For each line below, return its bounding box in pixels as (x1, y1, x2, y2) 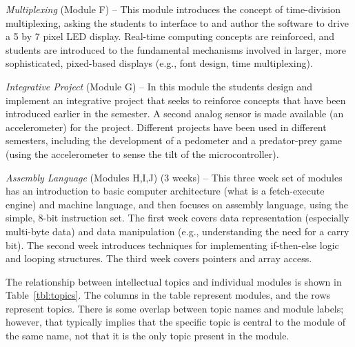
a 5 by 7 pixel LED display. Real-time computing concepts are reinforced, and (6, 29, 335, 43)
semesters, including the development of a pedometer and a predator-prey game (6, 133, 343, 148)
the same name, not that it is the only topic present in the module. (6, 328, 290, 343)
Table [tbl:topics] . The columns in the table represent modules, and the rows (6, 288, 331, 302)
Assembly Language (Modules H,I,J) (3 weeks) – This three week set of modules (6, 170, 343, 184)
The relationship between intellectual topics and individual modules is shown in (6, 274, 342, 288)
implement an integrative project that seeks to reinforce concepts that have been (6, 92, 346, 107)
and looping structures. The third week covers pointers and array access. (6, 251, 312, 266)
